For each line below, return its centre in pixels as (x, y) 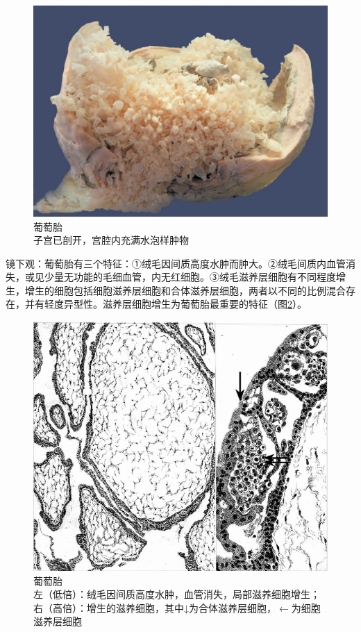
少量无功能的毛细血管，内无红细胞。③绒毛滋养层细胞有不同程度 (190, 277)
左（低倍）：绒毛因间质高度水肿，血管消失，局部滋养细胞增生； (177, 594)
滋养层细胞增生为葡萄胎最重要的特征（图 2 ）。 (204, 304)
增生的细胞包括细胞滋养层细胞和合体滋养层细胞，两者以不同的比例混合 (185, 290)
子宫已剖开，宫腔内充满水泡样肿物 (111, 240)
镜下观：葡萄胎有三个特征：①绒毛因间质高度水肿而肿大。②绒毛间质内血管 (176, 263)
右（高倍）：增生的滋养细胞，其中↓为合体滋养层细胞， (155, 607)
